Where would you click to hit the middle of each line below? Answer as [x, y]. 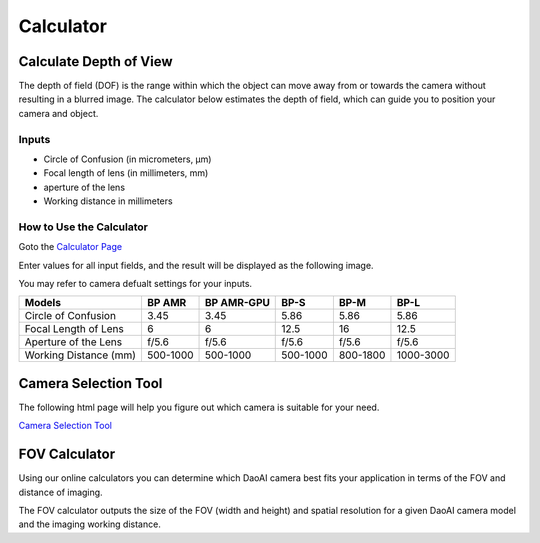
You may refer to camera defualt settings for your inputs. [135, 284]
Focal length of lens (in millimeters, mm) [126, 173]
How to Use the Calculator [83, 227]
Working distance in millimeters [108, 201]
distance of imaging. [61, 492]
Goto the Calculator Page [70, 247]
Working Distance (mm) [80, 355]
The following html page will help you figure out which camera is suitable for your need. [199, 407]
